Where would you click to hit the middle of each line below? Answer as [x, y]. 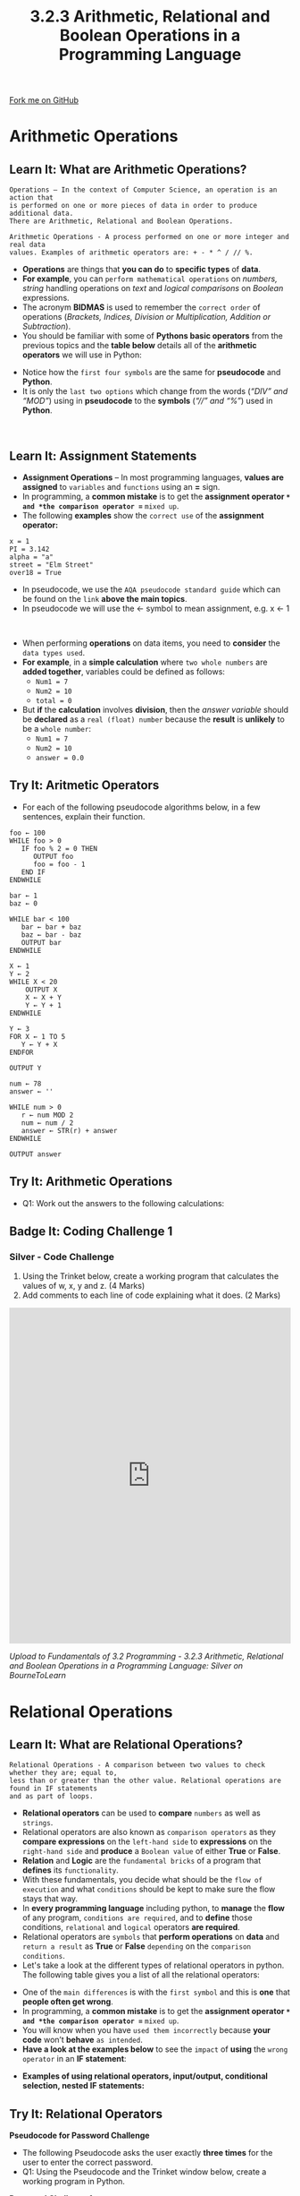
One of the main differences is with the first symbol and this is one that [156, 1992]
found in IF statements [54, 1789]
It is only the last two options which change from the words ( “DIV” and [155, 391]
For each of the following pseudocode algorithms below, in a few [141, 807]
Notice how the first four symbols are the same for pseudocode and [151, 373]
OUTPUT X [42, 990]
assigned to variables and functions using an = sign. [121, 487]
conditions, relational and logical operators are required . [131, 1927]
